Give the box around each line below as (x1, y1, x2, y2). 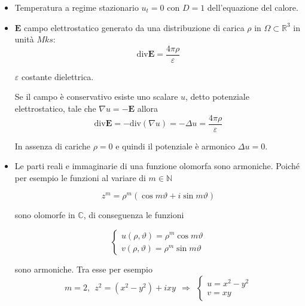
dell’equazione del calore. (207, 1, 298, 13)
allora (137, 102, 158, 115)
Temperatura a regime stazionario (14, 1, 139, 13)
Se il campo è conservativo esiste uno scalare (14, 90, 178, 103)
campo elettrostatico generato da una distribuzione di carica (24, 21, 245, 33)
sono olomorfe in (14, 209, 75, 221)
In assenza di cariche (14, 139, 90, 152)
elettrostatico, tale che (14, 102, 96, 115)
